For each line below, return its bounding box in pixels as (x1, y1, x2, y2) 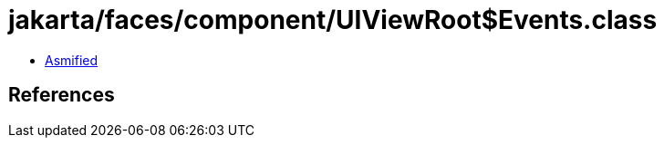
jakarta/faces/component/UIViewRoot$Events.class (8, 5, 658, 35)
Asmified (45, 52, 99, 68)
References (8, 83, 115, 107)
